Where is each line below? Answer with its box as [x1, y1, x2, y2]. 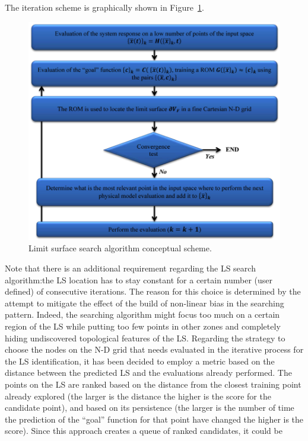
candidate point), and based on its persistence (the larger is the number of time [5, 401, 294, 414]
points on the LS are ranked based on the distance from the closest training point [5, 378, 301, 391]
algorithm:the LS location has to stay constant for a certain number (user [5, 273, 273, 286]
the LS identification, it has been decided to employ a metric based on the [5, 354, 275, 367]
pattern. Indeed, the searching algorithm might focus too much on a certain [5, 308, 280, 321]
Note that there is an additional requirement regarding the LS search [5, 262, 256, 274]
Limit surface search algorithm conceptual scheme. [28, 242, 212, 254]
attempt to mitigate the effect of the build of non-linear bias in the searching [5, 296, 284, 309]
